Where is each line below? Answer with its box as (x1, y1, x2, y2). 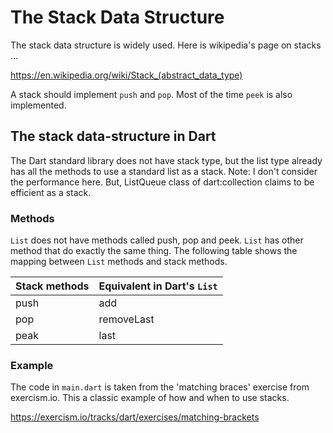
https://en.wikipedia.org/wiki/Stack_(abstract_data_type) (10, 69, 243, 81)
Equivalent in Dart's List (98, 279, 218, 293)
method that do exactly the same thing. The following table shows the (10, 245, 298, 257)
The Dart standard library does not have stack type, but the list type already (10, 154, 323, 166)
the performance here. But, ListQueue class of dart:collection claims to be (10, 176, 315, 188)
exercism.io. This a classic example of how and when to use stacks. (10, 392, 290, 404)
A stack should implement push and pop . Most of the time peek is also (10, 88, 293, 100)
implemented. (10, 99, 67, 111)
